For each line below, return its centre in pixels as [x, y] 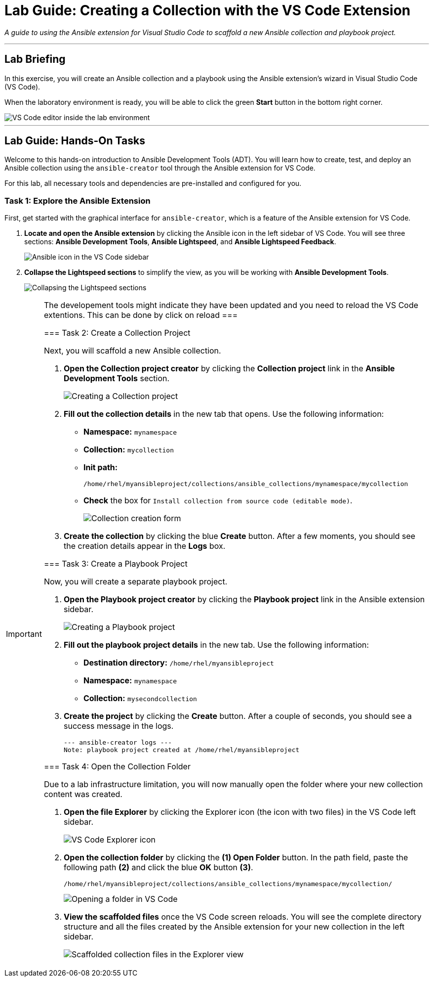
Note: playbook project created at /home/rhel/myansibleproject [181, 750]
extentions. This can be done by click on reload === [141, 315]
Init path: [100, 468]
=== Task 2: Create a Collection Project [117, 333]
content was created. [83, 794]
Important [24, 634]
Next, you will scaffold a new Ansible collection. [132, 351]
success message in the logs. [118, 726]
